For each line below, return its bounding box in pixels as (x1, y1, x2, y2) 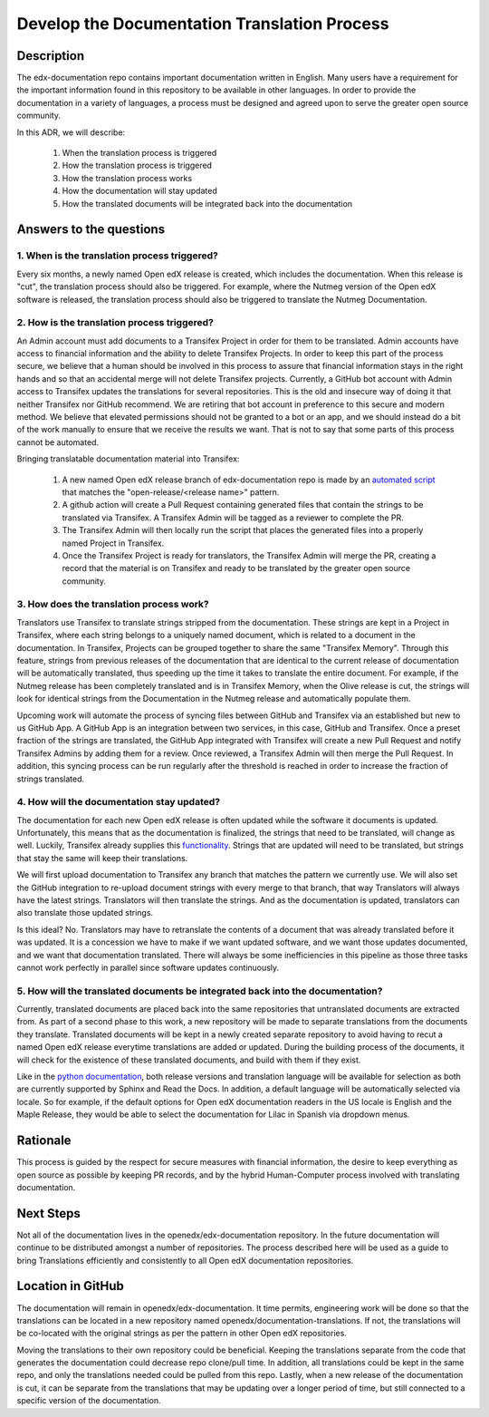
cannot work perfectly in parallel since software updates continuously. (16, 962, 280, 973)
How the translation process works (62, 172, 193, 183)
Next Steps (16, 1206, 81, 1221)
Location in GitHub (16, 1278, 124, 1294)
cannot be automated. (16, 436, 100, 448)
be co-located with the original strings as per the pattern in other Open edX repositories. (16, 1328, 348, 1339)
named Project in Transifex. (62, 538, 165, 548)
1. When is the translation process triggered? (16, 249, 219, 262)
